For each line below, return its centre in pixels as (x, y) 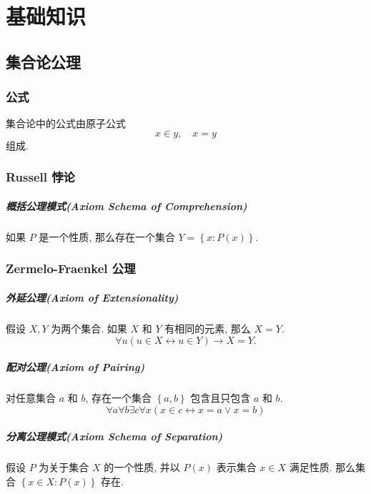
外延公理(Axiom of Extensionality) (92, 297)
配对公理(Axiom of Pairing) (75, 367)
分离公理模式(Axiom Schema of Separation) (114, 436)
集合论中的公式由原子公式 (66, 123)
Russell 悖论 (40, 177)
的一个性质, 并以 (142, 467)
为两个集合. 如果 (89, 328)
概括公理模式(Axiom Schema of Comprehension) (127, 206)
